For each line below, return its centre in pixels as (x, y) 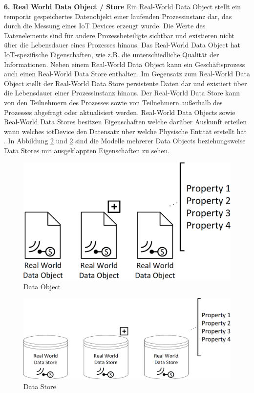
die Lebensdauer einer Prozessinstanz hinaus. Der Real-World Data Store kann (122, 93)
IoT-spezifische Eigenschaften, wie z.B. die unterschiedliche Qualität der (112, 54)
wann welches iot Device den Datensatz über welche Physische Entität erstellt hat (126, 131)
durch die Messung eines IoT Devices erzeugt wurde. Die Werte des (105, 26)
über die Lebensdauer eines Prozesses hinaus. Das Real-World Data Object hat (122, 45)
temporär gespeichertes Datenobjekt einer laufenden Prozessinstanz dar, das (118, 16)
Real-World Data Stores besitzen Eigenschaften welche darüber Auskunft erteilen (125, 122)
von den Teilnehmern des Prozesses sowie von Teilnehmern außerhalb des (113, 102)
